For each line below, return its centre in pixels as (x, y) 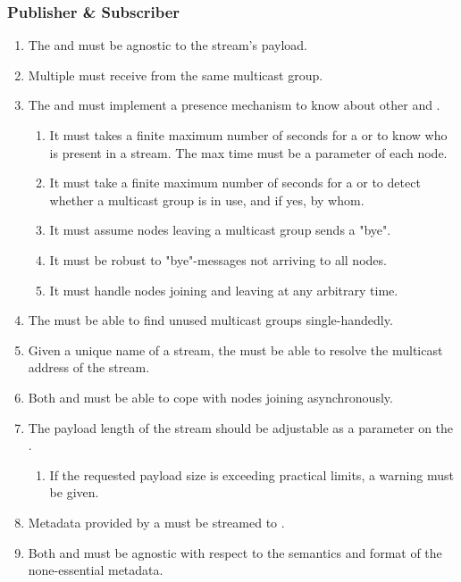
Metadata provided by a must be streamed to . (156, 522)
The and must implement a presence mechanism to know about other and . (234, 105)
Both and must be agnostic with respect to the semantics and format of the (235, 552)
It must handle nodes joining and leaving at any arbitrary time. (224, 290)
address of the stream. (89, 367)
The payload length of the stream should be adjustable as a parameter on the (241, 427)
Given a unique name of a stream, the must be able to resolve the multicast (235, 349)
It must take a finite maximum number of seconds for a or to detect (235, 183)
